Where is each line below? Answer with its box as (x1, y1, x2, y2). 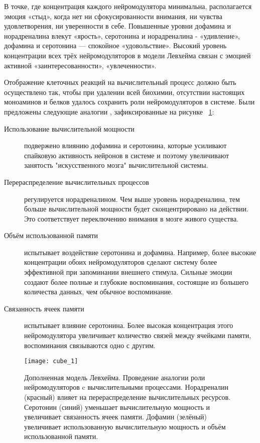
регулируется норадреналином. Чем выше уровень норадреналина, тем (24, 193, 240, 204)
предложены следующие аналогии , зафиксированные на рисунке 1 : (4, 106, 214, 117)
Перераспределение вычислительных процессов (4, 176, 149, 187)
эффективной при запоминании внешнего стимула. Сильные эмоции (24, 267, 232, 277)
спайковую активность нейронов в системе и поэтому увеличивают (24, 150, 229, 160)
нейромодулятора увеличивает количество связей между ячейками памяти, (24, 330, 251, 341)
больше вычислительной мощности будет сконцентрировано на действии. (24, 203, 248, 214)
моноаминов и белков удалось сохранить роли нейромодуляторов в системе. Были (4, 96, 255, 107)
